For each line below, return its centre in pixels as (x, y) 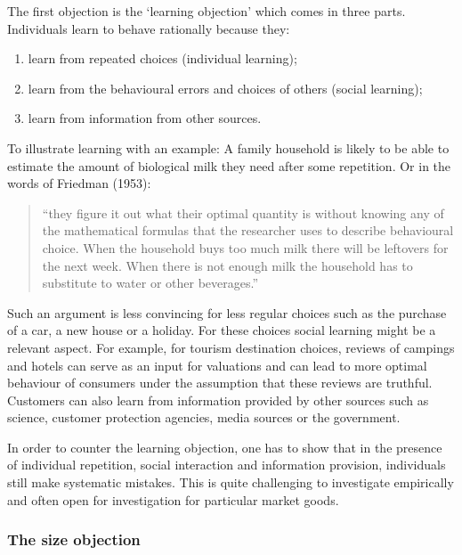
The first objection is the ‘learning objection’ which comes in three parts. (207, 11)
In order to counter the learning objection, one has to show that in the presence (225, 447)
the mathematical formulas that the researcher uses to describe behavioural (248, 230)
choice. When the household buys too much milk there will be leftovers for (245, 247)
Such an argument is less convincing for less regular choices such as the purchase (227, 312)
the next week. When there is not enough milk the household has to (227, 265)
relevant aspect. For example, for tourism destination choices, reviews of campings (231, 347)
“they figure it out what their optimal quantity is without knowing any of (243, 212)
